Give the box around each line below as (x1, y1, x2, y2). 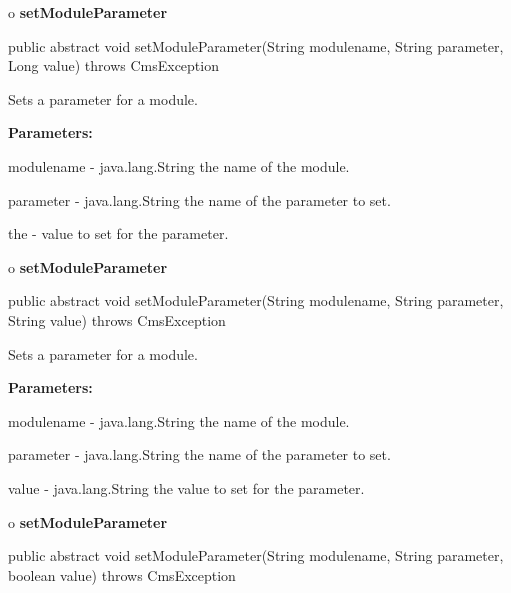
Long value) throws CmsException (8, 55, 219, 76)
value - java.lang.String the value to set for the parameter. (8, 477, 365, 498)
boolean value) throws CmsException (8, 564, 236, 585)
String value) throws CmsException (8, 309, 226, 330)
